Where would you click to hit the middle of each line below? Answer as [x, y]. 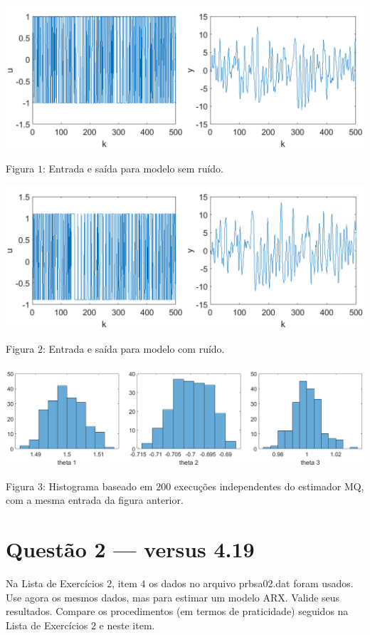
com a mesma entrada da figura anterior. [95, 500]
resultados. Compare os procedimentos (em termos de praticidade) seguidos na [177, 611]
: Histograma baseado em [97, 486]
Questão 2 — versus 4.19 [130, 549]
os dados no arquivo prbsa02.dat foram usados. [251, 583]
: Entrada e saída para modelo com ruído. [133, 349]
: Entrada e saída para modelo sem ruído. [133, 169]
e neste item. [127, 625]
